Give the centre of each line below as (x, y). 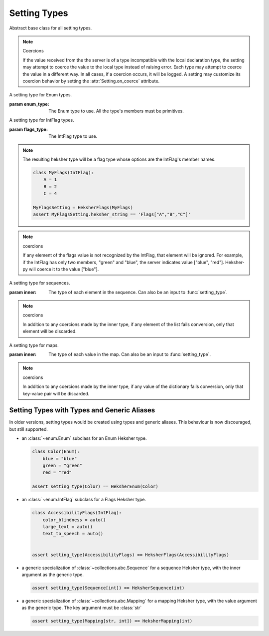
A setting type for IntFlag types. (42, 120)
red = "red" (57, 473)
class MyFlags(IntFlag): (64, 172)
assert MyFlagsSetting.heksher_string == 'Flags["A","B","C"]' (112, 214)
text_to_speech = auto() (73, 534)
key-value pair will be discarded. (56, 393)
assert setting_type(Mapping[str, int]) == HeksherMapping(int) (112, 621)
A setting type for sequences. (40, 283)
